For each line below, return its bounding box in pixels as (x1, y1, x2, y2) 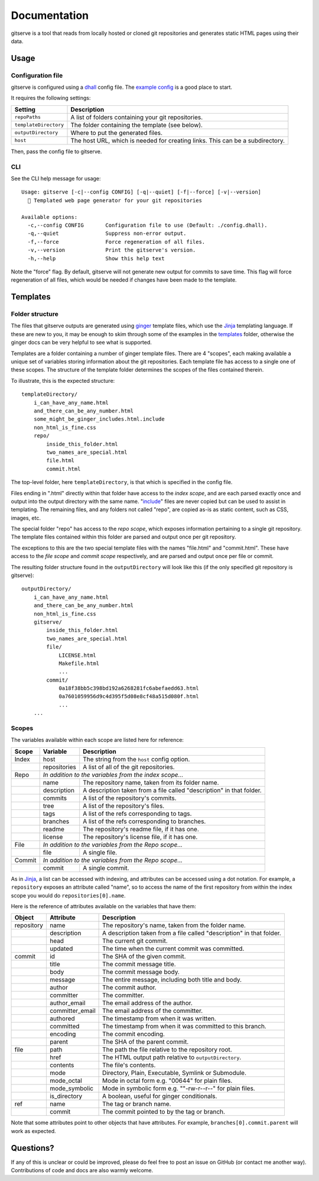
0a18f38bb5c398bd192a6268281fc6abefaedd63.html (58, 685, 199, 692)
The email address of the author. (102, 999, 193, 1007)
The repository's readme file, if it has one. (83, 825, 199, 833)
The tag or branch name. (102, 1100, 171, 1108)
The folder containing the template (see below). (70, 121, 203, 129)
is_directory (49, 1092, 83, 1101)
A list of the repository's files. (83, 802, 165, 810)
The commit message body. (102, 968, 180, 976)
